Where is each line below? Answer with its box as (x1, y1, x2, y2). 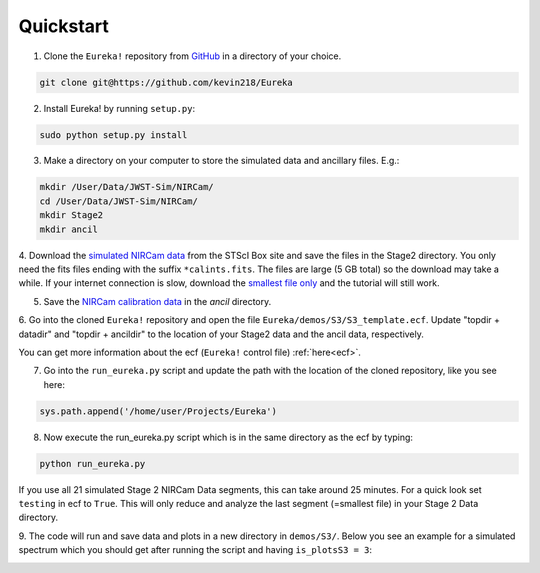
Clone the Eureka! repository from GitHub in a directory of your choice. (43, 50, 342, 62)
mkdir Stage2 (39, 210, 104, 221)
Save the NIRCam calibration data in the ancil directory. (43, 295, 272, 307)
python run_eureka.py (39, 458, 146, 469)
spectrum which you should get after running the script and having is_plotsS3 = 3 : (18, 544, 373, 556)
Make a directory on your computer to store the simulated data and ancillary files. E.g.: (43, 155, 400, 167)
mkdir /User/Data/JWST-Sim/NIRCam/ (39, 181, 214, 193)
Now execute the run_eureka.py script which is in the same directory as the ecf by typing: (43, 431, 414, 443)
